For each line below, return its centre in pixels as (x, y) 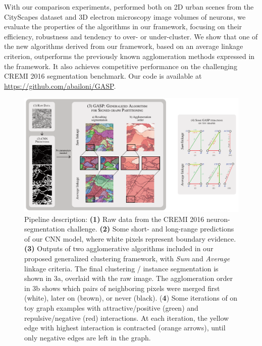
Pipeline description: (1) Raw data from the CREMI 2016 (114, 219)
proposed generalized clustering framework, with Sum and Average (127, 258)
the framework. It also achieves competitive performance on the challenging (121, 66)
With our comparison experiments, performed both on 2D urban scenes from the (129, 7)
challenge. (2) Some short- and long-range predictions (151, 229)
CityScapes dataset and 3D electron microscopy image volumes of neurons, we (125, 16)
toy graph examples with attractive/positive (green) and (111, 307)
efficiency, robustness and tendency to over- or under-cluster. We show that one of (131, 36)
